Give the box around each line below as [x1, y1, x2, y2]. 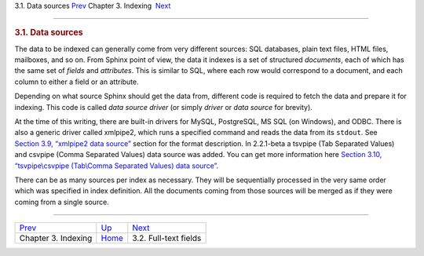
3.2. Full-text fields [132, 232, 202, 243]
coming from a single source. [14, 197, 109, 207]
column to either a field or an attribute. [14, 77, 139, 86]
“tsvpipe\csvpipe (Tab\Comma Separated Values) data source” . [14, 161, 219, 170]
